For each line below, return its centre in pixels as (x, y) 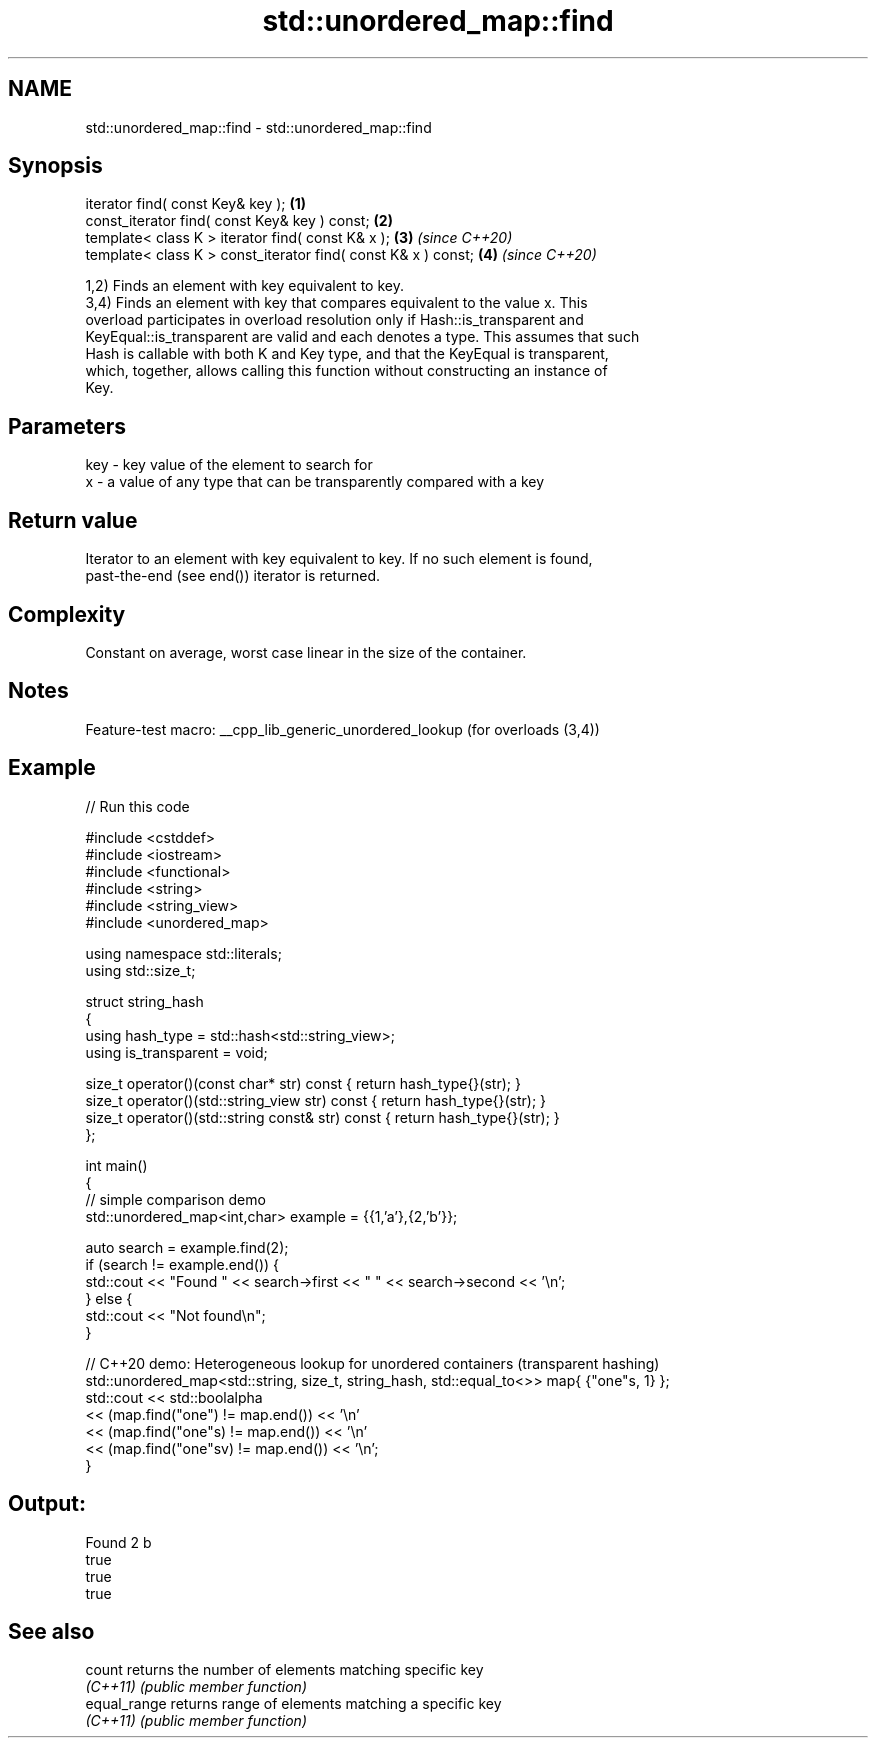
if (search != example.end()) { (182, 1264)
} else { (109, 1298)
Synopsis (55, 166)
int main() (116, 1165)
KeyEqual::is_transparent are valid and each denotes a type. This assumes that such (362, 337)
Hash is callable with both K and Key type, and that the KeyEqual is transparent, (347, 354)
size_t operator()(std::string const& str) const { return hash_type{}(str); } (322, 1117)
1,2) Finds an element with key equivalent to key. (244, 286)
